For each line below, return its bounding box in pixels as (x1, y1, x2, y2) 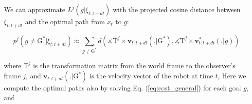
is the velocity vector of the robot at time (90, 71, 214, 81)
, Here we (217, 71, 246, 81)
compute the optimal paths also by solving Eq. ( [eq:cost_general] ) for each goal (4, 83, 241, 93)
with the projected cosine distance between (112, 4, 241, 14)
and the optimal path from (25, 16, 105, 26)
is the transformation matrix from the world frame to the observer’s (33, 60, 235, 70)
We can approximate (4, 4, 66, 14)
